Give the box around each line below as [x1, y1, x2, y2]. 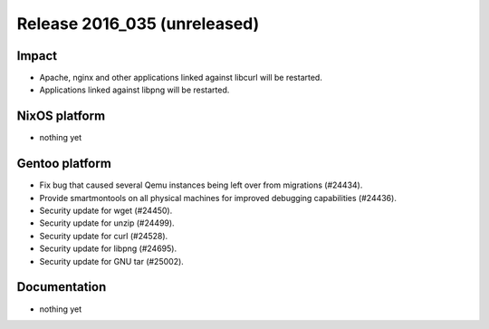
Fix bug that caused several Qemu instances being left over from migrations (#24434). [39, 179, 363, 190]
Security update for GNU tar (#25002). [39, 256, 185, 266]
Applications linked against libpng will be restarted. [39, 84, 230, 95]
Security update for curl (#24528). [39, 230, 168, 241]
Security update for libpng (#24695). [39, 243, 177, 254]
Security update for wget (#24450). [39, 205, 173, 217]
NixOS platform [16, 109, 106, 124]
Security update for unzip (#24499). [39, 218, 176, 228]
